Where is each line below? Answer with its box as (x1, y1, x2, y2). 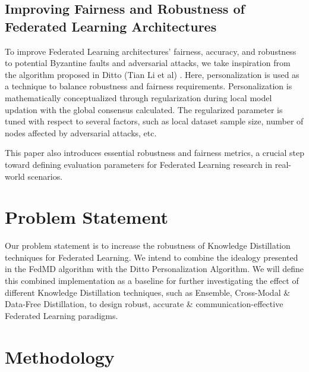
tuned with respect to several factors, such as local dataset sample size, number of (5, 115, 304, 127)
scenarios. (27, 170, 63, 182)
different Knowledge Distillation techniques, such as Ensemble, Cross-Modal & (5, 286, 291, 298)
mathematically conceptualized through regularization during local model (5, 91, 272, 104)
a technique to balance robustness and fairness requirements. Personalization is (5, 80, 292, 92)
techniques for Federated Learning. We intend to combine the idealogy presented (5, 251, 298, 263)
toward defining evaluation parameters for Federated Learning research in (5, 158, 273, 170)
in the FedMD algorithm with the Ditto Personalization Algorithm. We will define (5, 262, 304, 275)
